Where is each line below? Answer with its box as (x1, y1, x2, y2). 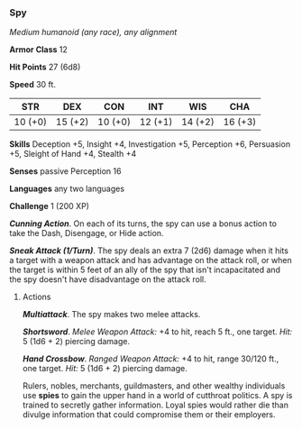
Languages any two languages (9, 183, 124, 195)
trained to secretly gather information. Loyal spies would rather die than (22, 399, 288, 411)
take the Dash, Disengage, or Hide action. (9, 228, 164, 239)
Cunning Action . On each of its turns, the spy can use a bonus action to (9, 218, 278, 229)
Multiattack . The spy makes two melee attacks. (22, 309, 201, 320)
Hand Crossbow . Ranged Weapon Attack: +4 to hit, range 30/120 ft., (22, 353, 279, 364)
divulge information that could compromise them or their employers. (22, 409, 277, 420)
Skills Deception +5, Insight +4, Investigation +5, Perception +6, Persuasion (9, 139, 291, 150)
